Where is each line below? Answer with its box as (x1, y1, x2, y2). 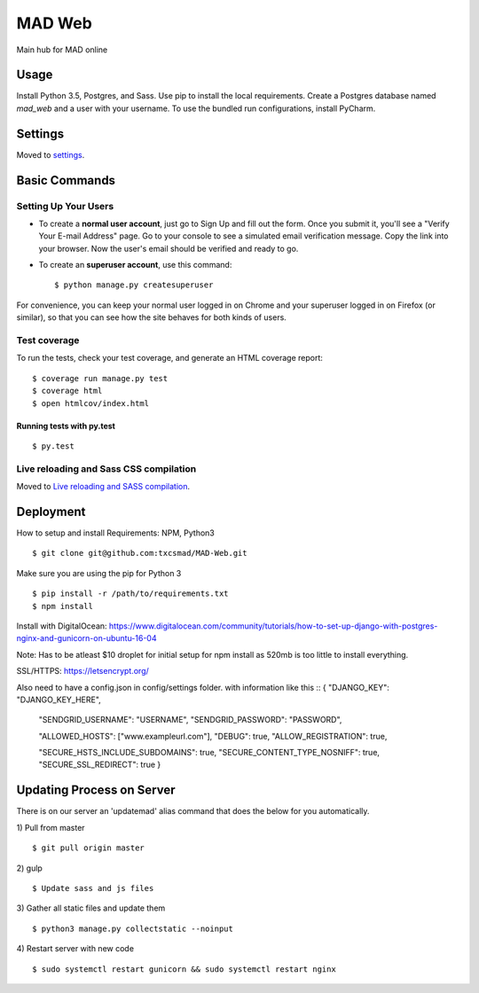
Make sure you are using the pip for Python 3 (16, 567, 182, 578)
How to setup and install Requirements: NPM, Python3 (16, 528, 215, 538)
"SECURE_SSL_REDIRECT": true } (38, 759, 161, 770)
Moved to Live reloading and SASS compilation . (16, 481, 191, 492)
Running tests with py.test (16, 420, 115, 431)
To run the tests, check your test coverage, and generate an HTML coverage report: (16, 353, 324, 364)
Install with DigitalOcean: (16, 621, 107, 631)
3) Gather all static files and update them (16, 903, 166, 913)
